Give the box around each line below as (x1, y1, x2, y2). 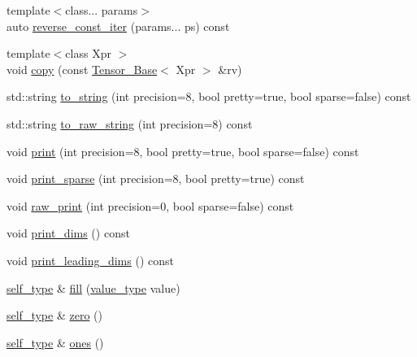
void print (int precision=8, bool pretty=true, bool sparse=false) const (7, 142, 359, 159)
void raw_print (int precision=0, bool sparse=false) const (7, 197, 294, 214)
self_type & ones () (7, 333, 104, 350)
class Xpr (65, 45, 111, 62)
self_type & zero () (7, 307, 102, 324)
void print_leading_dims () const (7, 251, 174, 268)
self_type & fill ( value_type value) (7, 279, 180, 296)
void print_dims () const (7, 224, 130, 242)
